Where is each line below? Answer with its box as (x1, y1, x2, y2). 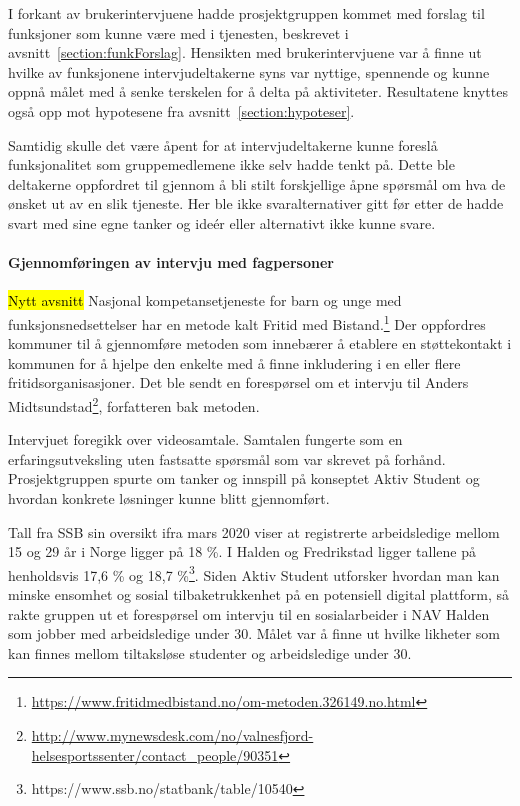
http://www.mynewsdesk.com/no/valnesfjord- (31, 724, 314, 745)
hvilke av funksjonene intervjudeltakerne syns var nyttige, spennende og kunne (8, 61, 490, 82)
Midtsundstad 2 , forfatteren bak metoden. (8, 392, 260, 416)
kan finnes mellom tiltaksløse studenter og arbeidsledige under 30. (8, 642, 412, 663)
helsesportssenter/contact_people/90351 (31, 744, 279, 765)
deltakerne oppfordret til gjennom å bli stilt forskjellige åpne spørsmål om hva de (8, 173, 506, 194)
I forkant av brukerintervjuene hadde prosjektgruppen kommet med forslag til (8, 3, 485, 23)
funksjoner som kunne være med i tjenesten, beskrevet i (8, 22, 349, 43)
